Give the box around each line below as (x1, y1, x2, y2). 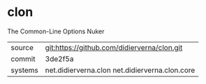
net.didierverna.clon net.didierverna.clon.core (45, 65, 196, 75)
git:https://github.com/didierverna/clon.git (45, 42, 183, 52)
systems (10, 65, 38, 75)
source (10, 42, 34, 52)
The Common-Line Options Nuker (7, 27, 105, 35)
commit (10, 53, 36, 63)
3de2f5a (45, 53, 74, 63)
